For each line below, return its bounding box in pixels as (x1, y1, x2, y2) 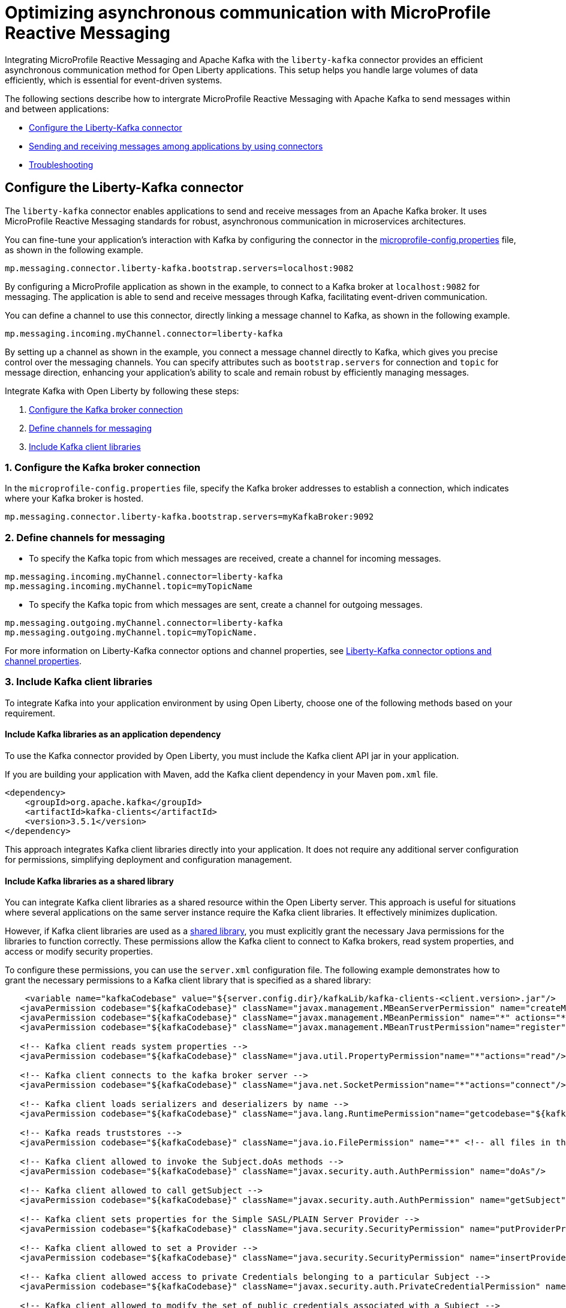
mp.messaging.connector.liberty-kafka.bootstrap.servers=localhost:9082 (5, 263, 354, 273)
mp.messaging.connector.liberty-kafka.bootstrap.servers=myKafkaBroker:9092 (5, 512, 374, 522)
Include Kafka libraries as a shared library (5, 875, 174, 886)
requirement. (5, 707, 55, 718)
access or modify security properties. (5, 946, 153, 957)
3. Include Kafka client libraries (5, 676, 153, 688)
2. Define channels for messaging (5, 531, 165, 544)
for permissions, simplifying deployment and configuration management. (5, 854, 292, 865)
